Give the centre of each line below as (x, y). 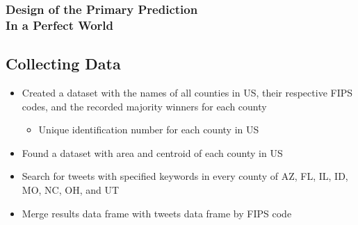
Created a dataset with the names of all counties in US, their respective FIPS (187, 92)
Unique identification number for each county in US (149, 130)
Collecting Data (63, 64)
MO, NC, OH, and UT (71, 189)
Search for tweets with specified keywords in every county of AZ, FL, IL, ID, (185, 176)
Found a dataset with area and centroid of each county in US (152, 152)
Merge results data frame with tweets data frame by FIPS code (157, 213)
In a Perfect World (59, 25)
